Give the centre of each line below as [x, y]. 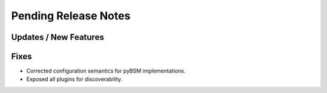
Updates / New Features [58, 37]
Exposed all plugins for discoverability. [74, 79]
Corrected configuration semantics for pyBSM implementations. [106, 71]
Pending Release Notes [71, 16]
